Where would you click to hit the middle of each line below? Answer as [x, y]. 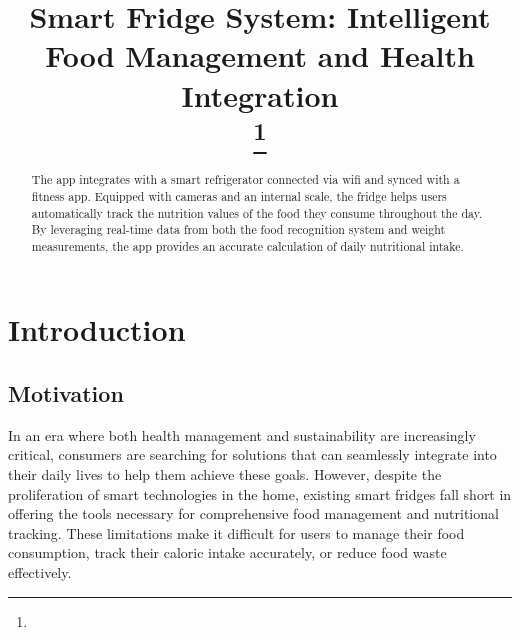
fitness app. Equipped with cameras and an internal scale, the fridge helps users [239, 195]
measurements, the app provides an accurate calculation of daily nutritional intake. [247, 245]
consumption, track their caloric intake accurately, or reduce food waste [227, 552]
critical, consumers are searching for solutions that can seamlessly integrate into [252, 454]
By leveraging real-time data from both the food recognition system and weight [238, 229]
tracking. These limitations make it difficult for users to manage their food [236, 532]
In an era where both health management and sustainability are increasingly [242, 434]
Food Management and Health [260, 55]
